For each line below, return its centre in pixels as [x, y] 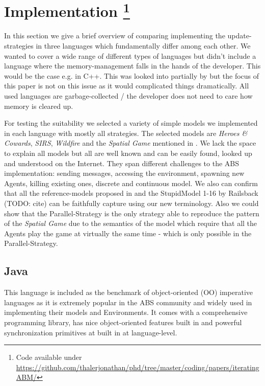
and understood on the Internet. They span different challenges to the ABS [122, 163]
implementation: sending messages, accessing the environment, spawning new [124, 173]
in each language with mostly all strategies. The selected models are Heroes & [126, 133]
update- [240, 36]
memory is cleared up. [39, 106]
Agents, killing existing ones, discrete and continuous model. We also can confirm [131, 183]
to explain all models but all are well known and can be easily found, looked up [128, 153]
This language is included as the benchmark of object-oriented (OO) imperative [129, 292]
